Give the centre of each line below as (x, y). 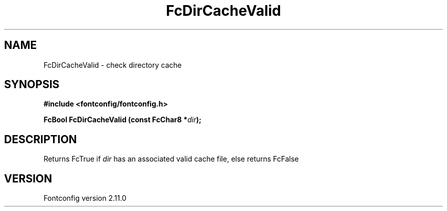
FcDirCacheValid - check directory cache (113, 65)
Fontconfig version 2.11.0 (85, 198)
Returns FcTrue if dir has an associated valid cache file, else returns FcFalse (171, 159)
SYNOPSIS (32, 85)
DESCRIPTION (41, 139)
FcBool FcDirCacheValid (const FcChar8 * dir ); (122, 120)
